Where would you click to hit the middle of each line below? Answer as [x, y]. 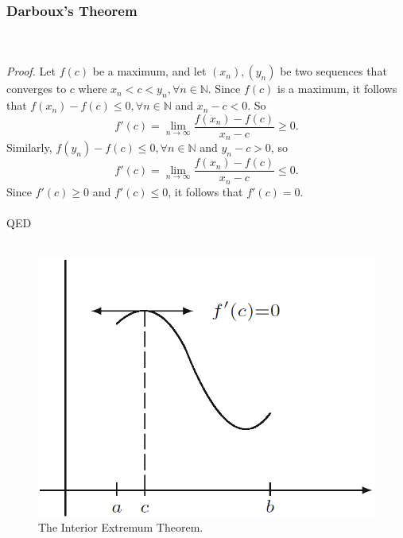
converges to [37, 89]
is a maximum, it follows [337, 89]
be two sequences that [333, 71]
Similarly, [29, 147]
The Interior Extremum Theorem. [121, 527]
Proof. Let [31, 71]
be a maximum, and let [149, 71]
